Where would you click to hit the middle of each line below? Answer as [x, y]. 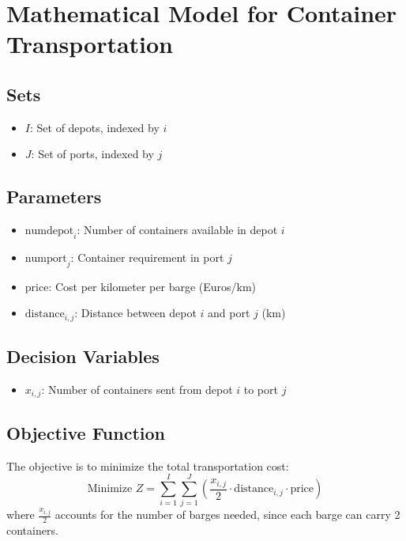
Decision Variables [83, 356]
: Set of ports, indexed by [92, 154]
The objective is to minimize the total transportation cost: [148, 465]
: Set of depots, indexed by [94, 127]
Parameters [54, 197]
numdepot [49, 231]
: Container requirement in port [147, 257]
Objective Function [86, 432]
